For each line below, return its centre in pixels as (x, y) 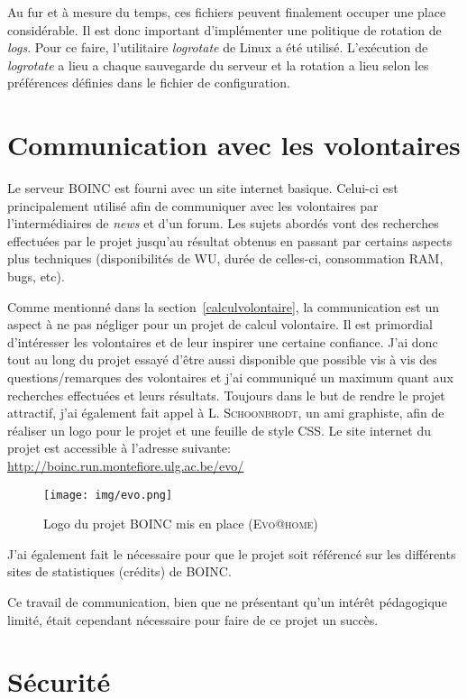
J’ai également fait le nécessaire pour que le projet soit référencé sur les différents (232, 553)
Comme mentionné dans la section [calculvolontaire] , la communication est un (223, 306)
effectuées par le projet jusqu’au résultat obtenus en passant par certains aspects (230, 240)
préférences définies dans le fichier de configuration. (149, 83)
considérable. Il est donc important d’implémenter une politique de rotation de (224, 29)
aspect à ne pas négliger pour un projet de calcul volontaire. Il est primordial (220, 324)
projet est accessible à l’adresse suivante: (119, 448)
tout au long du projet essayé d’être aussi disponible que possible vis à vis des (222, 359)
